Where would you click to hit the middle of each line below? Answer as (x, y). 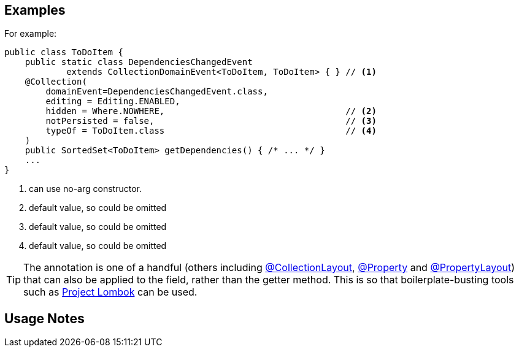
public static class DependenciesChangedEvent (139, 62)
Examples (35, 10)
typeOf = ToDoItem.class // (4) (211, 131)
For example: (31, 34)
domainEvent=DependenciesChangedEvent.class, (157, 92)
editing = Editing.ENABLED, (113, 101)
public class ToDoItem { (64, 52)
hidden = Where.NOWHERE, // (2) (211, 111)
